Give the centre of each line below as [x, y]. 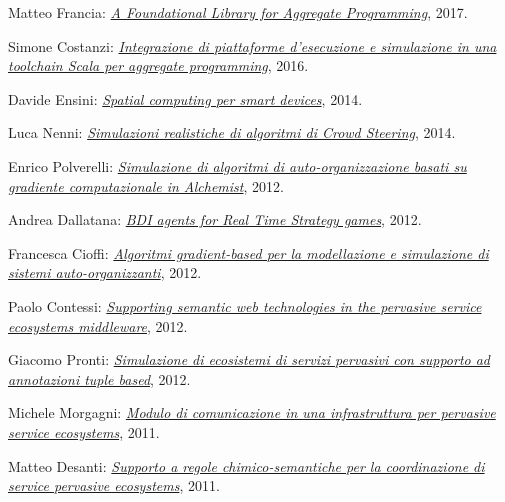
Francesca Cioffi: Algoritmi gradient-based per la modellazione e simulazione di [248, 252]
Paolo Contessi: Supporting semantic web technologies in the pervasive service [245, 305]
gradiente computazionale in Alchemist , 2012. [146, 185]
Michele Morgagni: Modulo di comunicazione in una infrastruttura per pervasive [252, 412]
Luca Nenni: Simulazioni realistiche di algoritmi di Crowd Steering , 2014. [232, 132]
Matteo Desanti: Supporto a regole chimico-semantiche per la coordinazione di [246, 465]
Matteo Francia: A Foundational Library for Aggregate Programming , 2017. [238, 12]
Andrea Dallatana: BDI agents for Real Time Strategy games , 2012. [215, 219]
